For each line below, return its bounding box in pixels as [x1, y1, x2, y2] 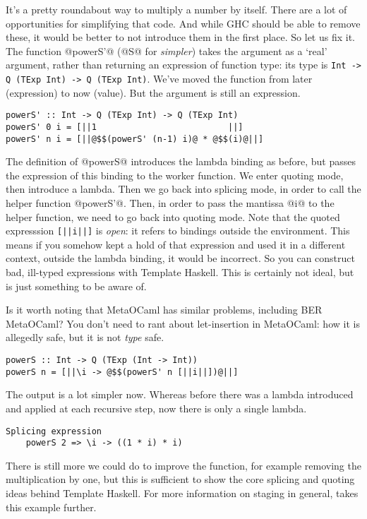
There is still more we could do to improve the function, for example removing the [6, 458, 361, 472]
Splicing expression [6, 426, 102, 436]
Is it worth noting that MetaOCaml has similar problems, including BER [6, 302, 323, 317]
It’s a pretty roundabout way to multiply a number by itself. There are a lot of [6, 2, 347, 16]
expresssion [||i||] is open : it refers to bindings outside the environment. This [6, 223, 350, 238]
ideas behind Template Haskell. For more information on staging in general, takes [6, 486, 359, 501]
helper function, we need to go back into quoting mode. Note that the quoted [6, 209, 340, 224]
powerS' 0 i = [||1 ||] [6, 121, 243, 132]
